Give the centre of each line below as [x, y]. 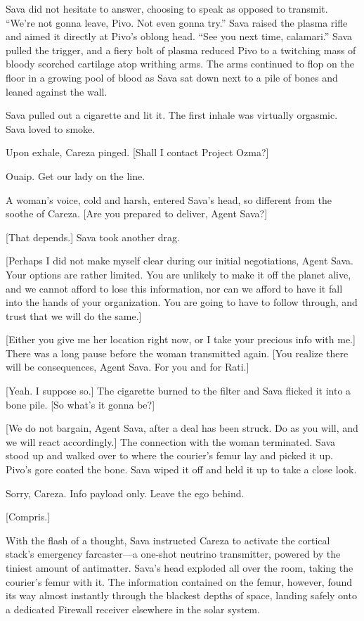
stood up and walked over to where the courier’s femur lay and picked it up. [169, 455]
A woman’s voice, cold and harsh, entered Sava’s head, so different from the [169, 199]
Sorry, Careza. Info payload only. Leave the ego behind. [125, 493]
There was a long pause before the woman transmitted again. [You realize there [177, 353]
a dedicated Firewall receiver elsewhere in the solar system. [133, 609]
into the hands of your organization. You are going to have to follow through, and [182, 302]
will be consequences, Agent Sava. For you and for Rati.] [128, 367]
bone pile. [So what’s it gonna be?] [80, 404]
